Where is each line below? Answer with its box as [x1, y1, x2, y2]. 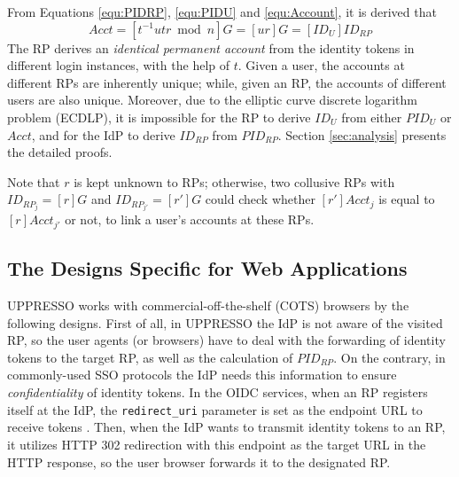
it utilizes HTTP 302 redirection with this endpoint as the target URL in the [7, 434, 426, 453]
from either [341, 107, 402, 126]
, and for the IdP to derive [31, 125, 175, 144]
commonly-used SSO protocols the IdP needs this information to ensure [7, 365, 397, 384]
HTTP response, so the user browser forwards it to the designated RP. [7, 452, 391, 471]
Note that [7, 172, 60, 191]
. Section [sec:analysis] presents [277, 125, 447, 144]
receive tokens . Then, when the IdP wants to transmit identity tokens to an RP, [7, 418, 446, 436]
